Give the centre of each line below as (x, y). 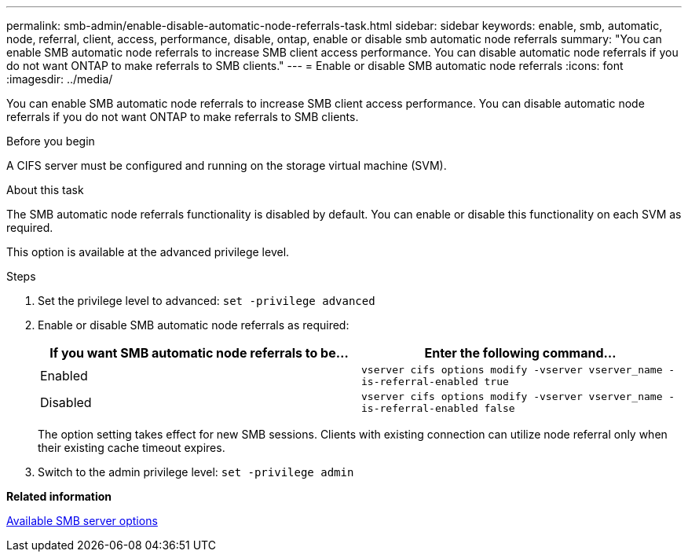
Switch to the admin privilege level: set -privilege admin (196, 472)
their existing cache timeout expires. (132, 448)
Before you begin (51, 141)
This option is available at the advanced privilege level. (148, 252)
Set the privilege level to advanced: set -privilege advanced (207, 301)
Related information (59, 496)
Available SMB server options (82, 521)
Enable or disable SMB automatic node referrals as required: (194, 325)
